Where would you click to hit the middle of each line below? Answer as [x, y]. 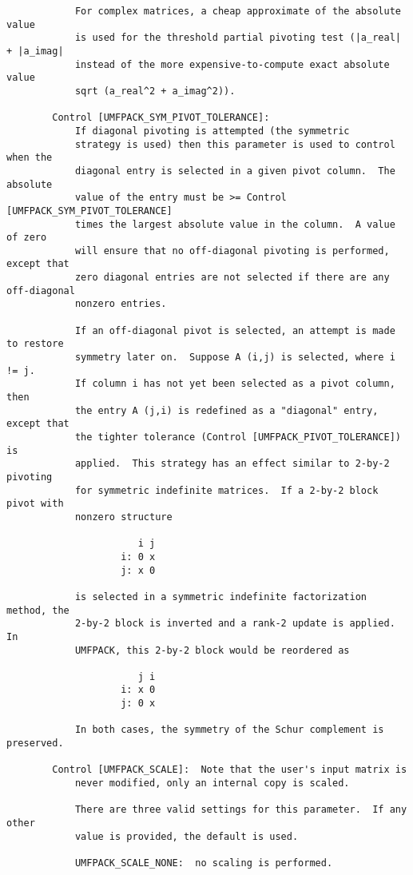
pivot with [35, 504]
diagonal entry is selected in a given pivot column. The [235, 171]
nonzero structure [123, 517]
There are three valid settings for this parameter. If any [241, 810]
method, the [38, 610]
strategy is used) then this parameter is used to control [235, 144]
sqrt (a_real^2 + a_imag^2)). [155, 91]
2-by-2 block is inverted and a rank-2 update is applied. [235, 624]
